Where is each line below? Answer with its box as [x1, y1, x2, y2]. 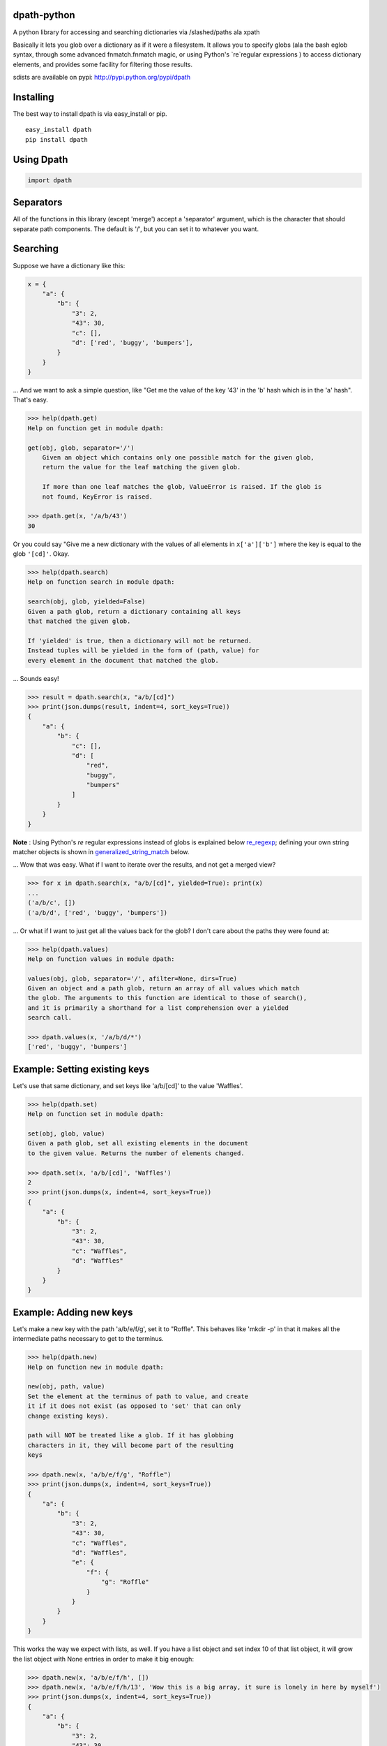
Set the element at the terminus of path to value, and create [27, 1392, 249, 1400]
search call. [27, 1013, 73, 1022]
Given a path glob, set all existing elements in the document [27, 1139, 249, 1147]
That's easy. [13, 395, 49, 404]
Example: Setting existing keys [13, 1063, 150, 1075]
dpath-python [13, 9, 76, 21]
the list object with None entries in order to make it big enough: [13, 1655, 195, 1663]
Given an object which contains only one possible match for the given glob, [42, 453, 315, 461]
